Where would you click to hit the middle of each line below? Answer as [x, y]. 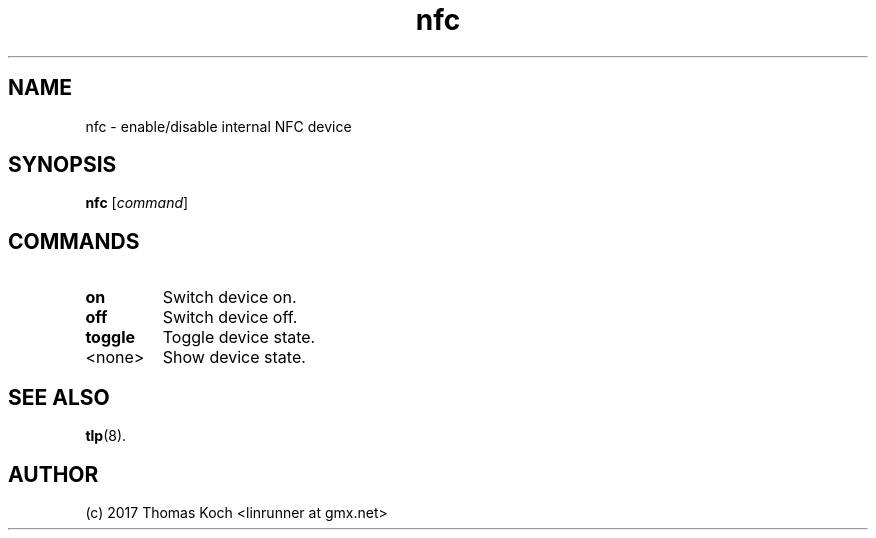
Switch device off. [230, 317]
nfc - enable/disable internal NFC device [218, 126]
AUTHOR [53, 474]
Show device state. [234, 357]
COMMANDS [74, 241]
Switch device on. [229, 297]
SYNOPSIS [62, 165]
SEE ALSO [59, 397]
